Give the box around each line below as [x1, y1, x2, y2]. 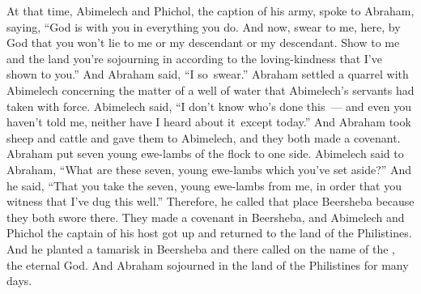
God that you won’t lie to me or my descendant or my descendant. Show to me [6, 34, 400, 51]
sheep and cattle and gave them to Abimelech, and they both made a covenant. [6, 129, 401, 146]
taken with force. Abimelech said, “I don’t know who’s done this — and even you [6, 97, 411, 114]
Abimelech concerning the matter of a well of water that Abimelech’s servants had [6, 81, 415, 98]
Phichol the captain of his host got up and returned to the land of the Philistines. [6, 224, 412, 241]
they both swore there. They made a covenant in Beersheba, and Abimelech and [6, 208, 405, 225]
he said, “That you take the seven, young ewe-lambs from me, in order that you [6, 177, 402, 194]
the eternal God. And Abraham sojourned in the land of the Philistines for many [6, 256, 409, 273]
